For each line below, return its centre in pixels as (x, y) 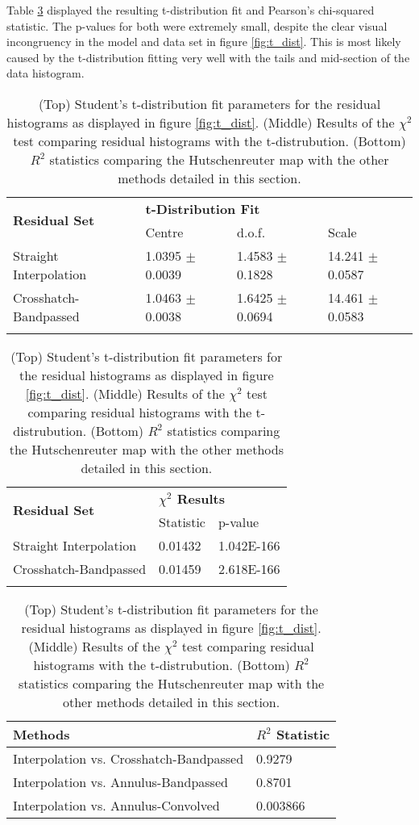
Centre (164, 232)
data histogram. (46, 73)
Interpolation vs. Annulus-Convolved (116, 805)
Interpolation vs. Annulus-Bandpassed (120, 781)
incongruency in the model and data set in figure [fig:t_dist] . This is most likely (204, 42)
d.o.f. (251, 232)
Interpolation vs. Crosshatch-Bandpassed (129, 758)
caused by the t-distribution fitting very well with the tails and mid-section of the (208, 57)
